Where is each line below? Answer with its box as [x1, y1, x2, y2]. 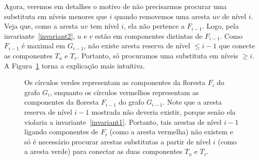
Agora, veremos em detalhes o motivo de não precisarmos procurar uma [4, 1, 227, 11]
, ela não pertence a [123, 21, 185, 31]
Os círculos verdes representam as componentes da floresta [24, 77, 206, 88]
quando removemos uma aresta [114, 11, 210, 21]
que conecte [219, 40, 255, 51]
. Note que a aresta [162, 97, 222, 107]
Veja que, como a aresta [4, 21, 78, 31]
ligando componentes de [24, 126, 99, 137]
